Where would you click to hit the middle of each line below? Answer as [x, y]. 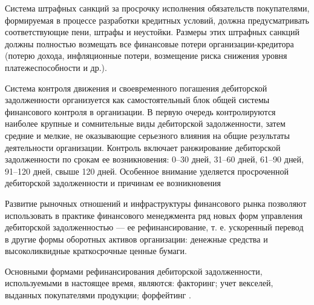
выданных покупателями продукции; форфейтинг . [98, 295]
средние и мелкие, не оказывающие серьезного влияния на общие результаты [147, 135]
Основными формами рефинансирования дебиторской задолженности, [134, 271]
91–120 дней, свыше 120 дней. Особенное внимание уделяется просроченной [147, 171]
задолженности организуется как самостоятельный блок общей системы [137, 100]
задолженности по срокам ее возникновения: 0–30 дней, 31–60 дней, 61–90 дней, [154, 159]
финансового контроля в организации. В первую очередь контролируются [140, 111]
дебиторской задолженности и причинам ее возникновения [113, 183]
